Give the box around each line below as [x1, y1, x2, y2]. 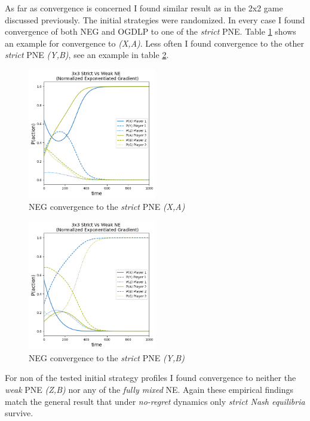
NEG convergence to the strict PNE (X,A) [29, 200, 185, 212]
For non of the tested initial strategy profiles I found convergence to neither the [5, 371, 296, 384]
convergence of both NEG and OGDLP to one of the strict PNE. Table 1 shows [5, 25, 296, 38]
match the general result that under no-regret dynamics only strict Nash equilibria [5, 395, 305, 407]
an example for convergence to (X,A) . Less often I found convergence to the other [5, 36, 304, 49]
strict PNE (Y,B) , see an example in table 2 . [5, 48, 169, 61]
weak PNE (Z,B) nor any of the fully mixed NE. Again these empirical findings [5, 383, 294, 395]
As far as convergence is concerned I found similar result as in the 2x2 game [5, 2, 283, 14]
